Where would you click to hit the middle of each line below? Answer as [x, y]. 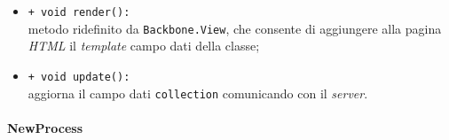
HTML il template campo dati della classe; [144, 46]
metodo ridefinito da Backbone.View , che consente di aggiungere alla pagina [235, 28]
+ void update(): [79, 77]
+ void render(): [79, 12]
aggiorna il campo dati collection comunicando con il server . [198, 93]
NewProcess [45, 127]
